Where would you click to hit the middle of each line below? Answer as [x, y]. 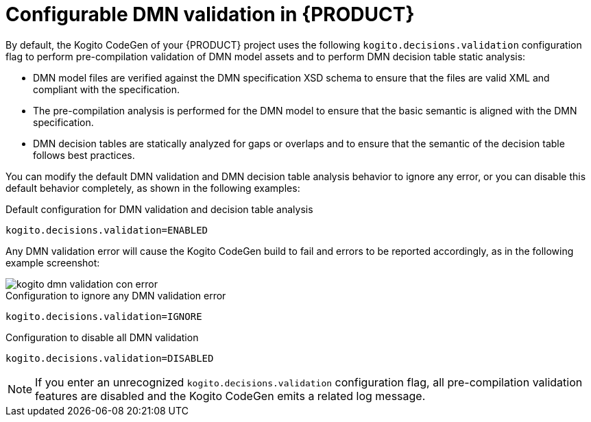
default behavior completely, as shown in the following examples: [153, 188]
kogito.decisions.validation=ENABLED [107, 230]
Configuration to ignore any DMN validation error [116, 295]
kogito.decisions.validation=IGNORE [104, 316]
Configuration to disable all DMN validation [102, 337]
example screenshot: [53, 262]
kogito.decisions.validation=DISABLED [110, 358]
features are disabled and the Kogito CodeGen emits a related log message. [230, 396]
